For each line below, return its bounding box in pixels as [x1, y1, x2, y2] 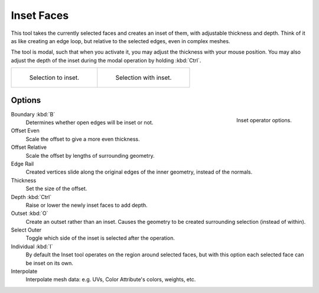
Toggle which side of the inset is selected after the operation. [25, 235, 175, 242]
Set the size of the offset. [25, 185, 87, 192]
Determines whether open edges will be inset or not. [25, 119, 154, 126]
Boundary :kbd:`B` [11, 110, 56, 118]
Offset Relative [11, 144, 47, 151]
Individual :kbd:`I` [11, 243, 53, 250]
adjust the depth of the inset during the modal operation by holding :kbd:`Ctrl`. [11, 57, 201, 64]
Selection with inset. [115, 74, 172, 82]
